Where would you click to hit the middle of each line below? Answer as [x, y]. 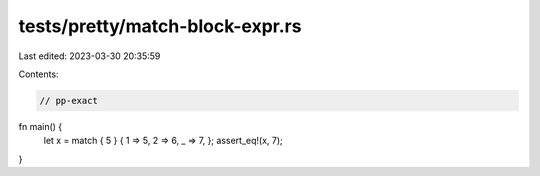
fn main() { [40, 126]
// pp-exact [69, 100]
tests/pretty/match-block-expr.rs [160, 26]
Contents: [38, 74]
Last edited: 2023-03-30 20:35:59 [89, 56]
